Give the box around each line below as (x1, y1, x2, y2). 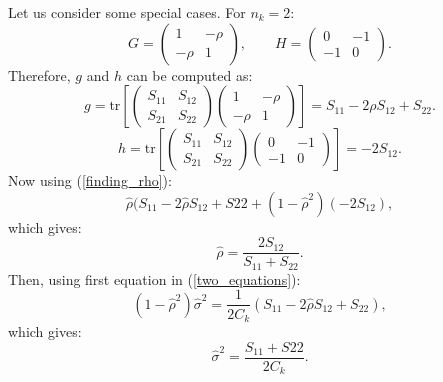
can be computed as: (126, 64, 253, 85)
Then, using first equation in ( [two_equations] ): (8, 268, 301, 289)
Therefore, (8, 64, 71, 85)
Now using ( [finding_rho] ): (8, 170, 172, 191)
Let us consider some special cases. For (8, 2, 246, 22)
